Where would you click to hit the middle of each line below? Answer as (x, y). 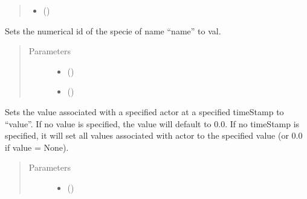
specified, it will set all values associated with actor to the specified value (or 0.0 (154, 135)
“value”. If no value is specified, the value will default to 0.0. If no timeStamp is (152, 123)
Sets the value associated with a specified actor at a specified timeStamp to (144, 111)
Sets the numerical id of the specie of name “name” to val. (113, 30)
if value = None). (37, 147)
